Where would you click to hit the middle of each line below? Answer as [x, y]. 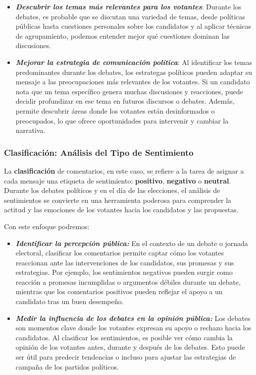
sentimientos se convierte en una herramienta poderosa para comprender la [118, 200]
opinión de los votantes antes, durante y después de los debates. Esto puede [130, 347]
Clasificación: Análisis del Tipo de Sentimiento [99, 152]
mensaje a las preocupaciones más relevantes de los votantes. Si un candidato [133, 82]
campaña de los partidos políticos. [67, 366]
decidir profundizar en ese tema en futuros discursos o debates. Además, [125, 101]
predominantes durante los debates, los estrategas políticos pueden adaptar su [134, 72]
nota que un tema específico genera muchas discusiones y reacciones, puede [129, 91]
